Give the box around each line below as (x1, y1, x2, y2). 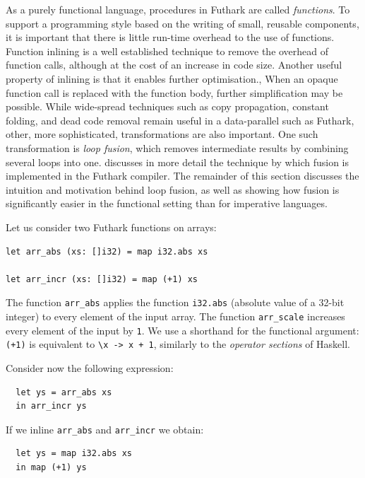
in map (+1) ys (16, 462, 87, 472)
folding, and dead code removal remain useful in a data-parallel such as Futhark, (6, 112, 354, 127)
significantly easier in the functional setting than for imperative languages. (6, 196, 328, 211)
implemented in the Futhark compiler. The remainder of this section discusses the (6, 168, 359, 183)
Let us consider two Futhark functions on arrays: (6, 219, 217, 234)
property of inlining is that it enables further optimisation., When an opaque (6, 71, 338, 86)
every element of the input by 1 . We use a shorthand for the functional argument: (6, 322, 359, 337)
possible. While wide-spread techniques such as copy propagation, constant (6, 99, 329, 114)
